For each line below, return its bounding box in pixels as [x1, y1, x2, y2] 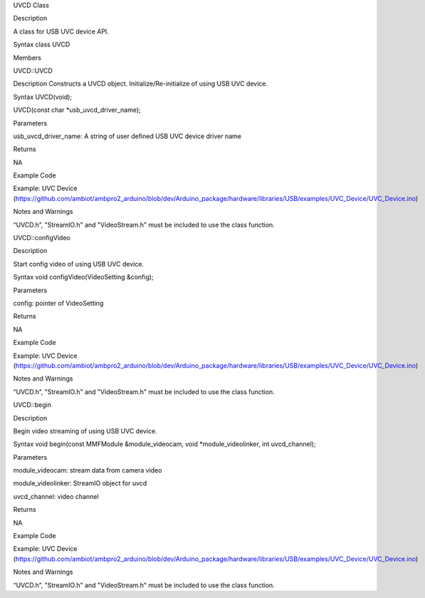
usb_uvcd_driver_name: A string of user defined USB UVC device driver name [13, 132, 242, 140]
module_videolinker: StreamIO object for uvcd [13, 479, 147, 488]
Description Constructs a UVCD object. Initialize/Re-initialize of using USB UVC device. [13, 79, 268, 88]
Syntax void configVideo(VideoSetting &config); [13, 273, 154, 282]
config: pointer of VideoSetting [13, 299, 104, 307]
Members [13, 53, 42, 62]
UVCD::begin [13, 401, 51, 409]
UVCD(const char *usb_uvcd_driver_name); [13, 105, 142, 114]
